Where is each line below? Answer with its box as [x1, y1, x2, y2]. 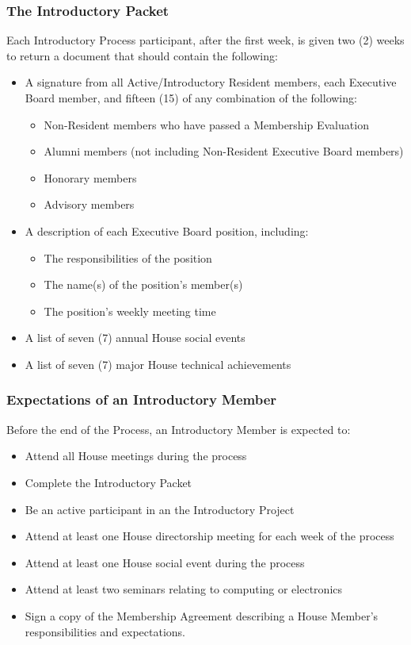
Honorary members [44, 169, 137, 186]
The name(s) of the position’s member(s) [44, 276, 243, 293]
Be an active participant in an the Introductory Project [25, 501, 295, 517]
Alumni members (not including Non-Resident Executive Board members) [44, 143, 404, 159]
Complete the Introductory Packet [25, 474, 192, 490]
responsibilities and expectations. [25, 623, 185, 639]
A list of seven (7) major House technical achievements [25, 355, 291, 372]
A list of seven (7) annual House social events [25, 329, 245, 346]
